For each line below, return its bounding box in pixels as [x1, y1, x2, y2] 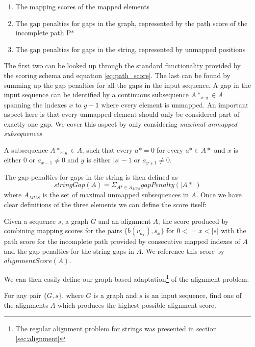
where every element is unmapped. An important [101, 99, 249, 109]
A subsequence [4, 144, 48, 155]
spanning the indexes [4, 99, 67, 109]
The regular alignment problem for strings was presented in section [15, 323, 217, 334]
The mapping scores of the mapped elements [15, 1, 150, 11]
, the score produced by [158, 215, 229, 226]
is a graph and [93, 290, 137, 300]
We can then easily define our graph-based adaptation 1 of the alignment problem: [4, 272, 249, 284]
